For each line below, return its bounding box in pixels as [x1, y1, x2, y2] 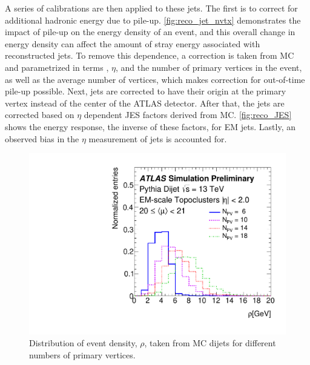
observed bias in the [5, 132, 79, 145]
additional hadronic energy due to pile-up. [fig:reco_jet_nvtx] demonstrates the [5, 13, 301, 26]
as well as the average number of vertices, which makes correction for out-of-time [5, 73, 305, 85]
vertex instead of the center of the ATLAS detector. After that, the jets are [5, 96, 285, 109]
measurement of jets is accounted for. [88, 132, 227, 145]
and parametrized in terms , [5, 61, 109, 73]
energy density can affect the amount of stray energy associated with [5, 37, 260, 50]
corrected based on [5, 108, 74, 121]
